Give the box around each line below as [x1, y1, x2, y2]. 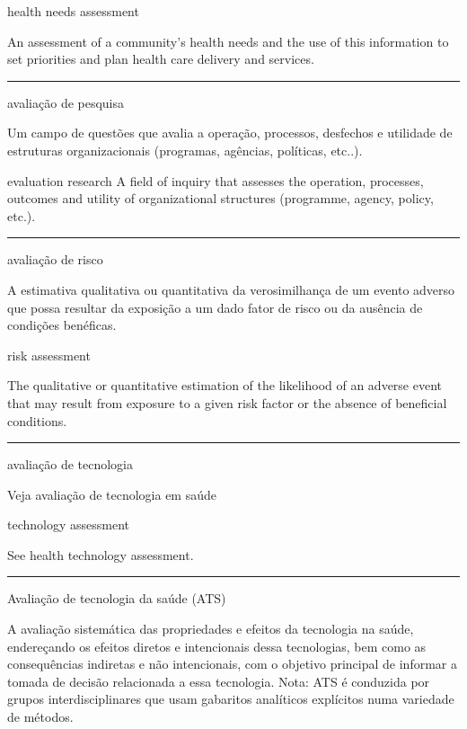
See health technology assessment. [7, 545, 194, 564]
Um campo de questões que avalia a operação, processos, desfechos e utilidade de [7, 123, 453, 142]
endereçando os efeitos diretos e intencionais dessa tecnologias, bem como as [7, 636, 427, 655]
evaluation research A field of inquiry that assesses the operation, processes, [7, 171, 424, 190]
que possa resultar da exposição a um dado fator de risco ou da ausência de [7, 298, 423, 316]
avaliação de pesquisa [7, 93, 125, 111]
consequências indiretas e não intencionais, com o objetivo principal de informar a [7, 654, 457, 673]
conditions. [7, 411, 67, 430]
